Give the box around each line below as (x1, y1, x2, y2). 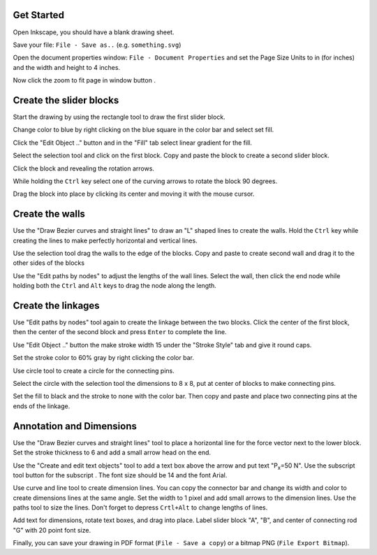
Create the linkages (13, 300, 101, 311)
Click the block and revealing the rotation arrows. (13, 164, 155, 173)
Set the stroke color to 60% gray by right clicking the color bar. (13, 354, 195, 362)
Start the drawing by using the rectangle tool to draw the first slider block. (13, 113, 226, 121)
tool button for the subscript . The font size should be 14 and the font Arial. (13, 470, 228, 479)
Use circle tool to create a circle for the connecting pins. (13, 366, 175, 375)
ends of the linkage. (13, 402, 71, 410)
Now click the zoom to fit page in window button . (13, 76, 156, 85)
